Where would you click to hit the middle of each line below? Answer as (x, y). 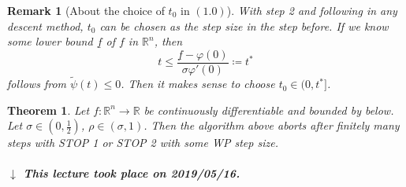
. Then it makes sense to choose (198, 84)
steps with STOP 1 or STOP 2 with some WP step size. (143, 143)
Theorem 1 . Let (48, 110)
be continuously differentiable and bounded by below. (269, 110)
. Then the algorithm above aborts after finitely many (272, 125)
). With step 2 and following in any (312, 10)
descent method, (45, 26)
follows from (37, 84)
